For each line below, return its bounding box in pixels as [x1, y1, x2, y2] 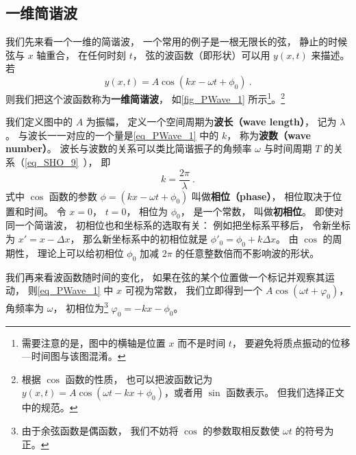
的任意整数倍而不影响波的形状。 [175, 245, 320, 260]
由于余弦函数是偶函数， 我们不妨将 [21, 423, 179, 438]
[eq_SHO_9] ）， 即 [25, 155, 111, 169]
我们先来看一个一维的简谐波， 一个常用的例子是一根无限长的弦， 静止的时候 [5, 34, 348, 49]
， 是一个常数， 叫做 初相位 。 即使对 [180, 204, 344, 218]
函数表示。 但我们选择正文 [226, 385, 344, 399]
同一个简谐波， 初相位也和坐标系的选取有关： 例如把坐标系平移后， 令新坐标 [5, 218, 351, 232]
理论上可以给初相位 [37, 245, 124, 260]
